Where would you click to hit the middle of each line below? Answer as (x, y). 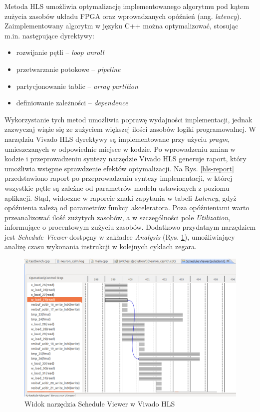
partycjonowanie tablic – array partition (77, 86)
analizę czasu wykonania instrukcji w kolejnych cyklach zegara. (101, 246)
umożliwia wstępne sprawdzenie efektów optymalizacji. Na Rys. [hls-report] (119, 168)
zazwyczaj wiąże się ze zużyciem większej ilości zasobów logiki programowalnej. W (130, 129)
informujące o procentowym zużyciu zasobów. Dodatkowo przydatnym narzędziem (130, 227)
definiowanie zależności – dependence (72, 103)
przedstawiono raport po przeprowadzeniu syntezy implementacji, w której (119, 178)
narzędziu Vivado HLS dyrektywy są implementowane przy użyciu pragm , (117, 139)
